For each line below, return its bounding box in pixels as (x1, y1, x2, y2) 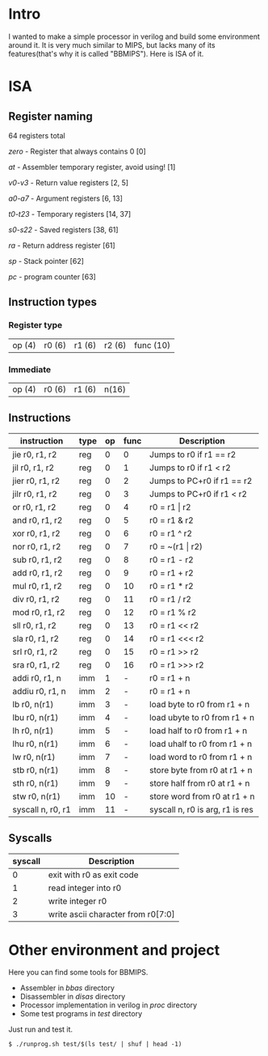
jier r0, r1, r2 (12, 475, 61, 486)
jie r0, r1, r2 (12, 448, 57, 460)
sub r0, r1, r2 (12, 553, 63, 565)
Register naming (8, 109, 93, 123)
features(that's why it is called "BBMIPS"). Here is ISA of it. (8, 49, 204, 58)
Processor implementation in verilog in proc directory (19, 1000, 198, 1010)
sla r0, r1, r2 (12, 633, 59, 644)
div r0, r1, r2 (12, 593, 61, 604)
